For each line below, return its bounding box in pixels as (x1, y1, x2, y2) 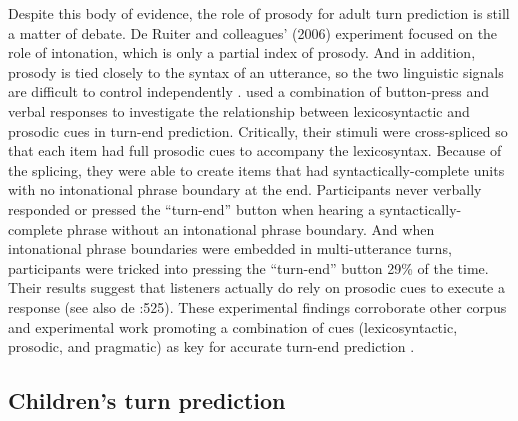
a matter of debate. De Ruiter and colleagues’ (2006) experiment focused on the (8, 22, 498, 43)
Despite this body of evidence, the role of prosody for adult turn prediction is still (8, 3, 510, 23)
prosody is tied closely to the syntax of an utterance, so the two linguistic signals (8, 61, 504, 82)
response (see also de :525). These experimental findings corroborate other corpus (8, 296, 507, 317)
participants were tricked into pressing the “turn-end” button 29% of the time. (8, 257, 489, 278)
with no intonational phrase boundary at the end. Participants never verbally (8, 179, 482, 200)
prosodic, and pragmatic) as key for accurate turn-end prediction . (8, 336, 415, 357)
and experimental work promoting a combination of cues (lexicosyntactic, (8, 316, 458, 337)
